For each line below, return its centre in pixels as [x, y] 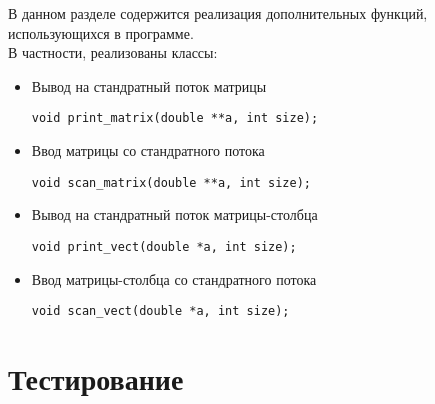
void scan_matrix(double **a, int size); [171, 182]
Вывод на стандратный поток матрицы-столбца [174, 214]
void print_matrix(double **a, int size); [175, 118]
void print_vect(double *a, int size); [164, 246]
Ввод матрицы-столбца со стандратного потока [174, 278]
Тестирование [96, 377]
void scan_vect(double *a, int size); [160, 311]
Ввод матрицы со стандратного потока [148, 150]
